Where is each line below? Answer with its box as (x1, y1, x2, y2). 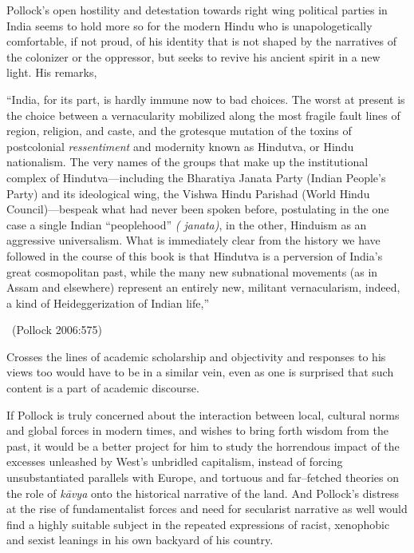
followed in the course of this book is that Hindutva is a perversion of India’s (6, 247, 383, 264)
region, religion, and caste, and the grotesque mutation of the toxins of (6, 122, 352, 139)
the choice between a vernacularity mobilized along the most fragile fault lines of (6, 106, 400, 123)
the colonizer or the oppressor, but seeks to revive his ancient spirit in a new (6, 48, 380, 65)
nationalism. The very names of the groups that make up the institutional (6, 153, 369, 170)
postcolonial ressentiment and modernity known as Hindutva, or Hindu (6, 137, 354, 154)
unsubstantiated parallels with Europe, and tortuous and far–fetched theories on (6, 469, 400, 486)
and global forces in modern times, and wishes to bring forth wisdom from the (6, 422, 388, 439)
